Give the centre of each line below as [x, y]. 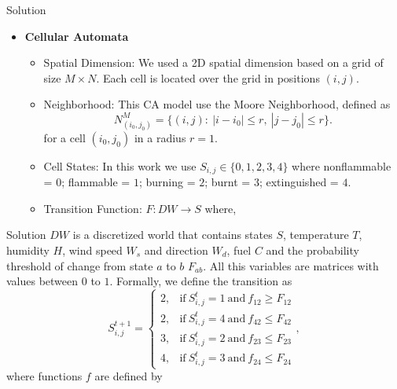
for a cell [64, 137]
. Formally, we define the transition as [201, 281]
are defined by [129, 376]
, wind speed [92, 250]
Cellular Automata [77, 36]
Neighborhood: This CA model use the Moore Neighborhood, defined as [217, 104]
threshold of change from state [80, 265]
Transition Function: [93, 208]
